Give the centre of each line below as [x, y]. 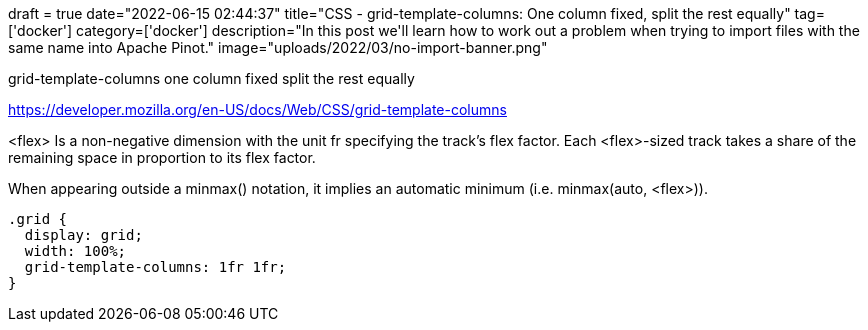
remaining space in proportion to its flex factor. [162, 157]
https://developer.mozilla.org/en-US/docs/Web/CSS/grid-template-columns [257, 109]
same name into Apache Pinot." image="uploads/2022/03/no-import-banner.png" [278, 47]
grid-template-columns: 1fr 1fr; [155, 267]
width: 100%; [75, 251]
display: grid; [83, 235]
